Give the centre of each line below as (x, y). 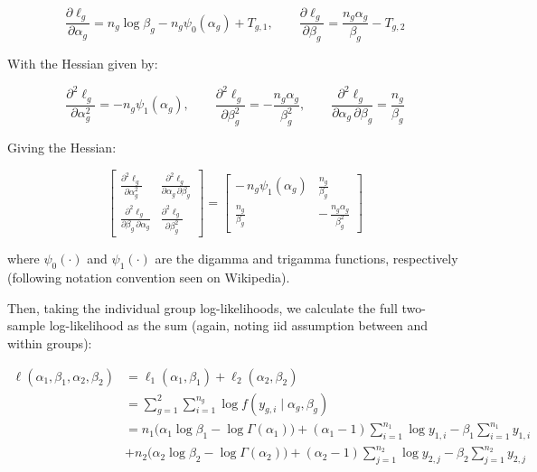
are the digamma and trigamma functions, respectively (306, 259)
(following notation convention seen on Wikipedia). (149, 278)
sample (27, 325)
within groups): (50, 342)
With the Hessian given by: (83, 64)
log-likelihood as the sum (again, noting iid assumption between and (239, 325)
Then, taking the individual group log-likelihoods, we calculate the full (203, 307)
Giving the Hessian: (62, 147)
